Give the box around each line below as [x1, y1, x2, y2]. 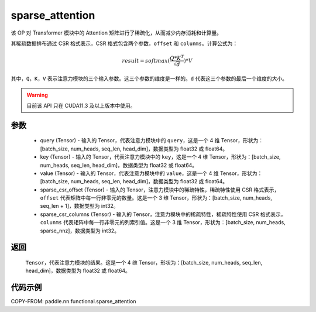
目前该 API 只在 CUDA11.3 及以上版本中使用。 [26, 102, 136, 109]
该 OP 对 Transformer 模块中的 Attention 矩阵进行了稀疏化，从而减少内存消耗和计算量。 [11, 29, 222, 36]
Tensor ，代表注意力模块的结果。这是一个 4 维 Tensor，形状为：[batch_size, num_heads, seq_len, [25, 259, 263, 266]
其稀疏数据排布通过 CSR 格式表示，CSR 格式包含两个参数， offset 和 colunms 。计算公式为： [11, 40, 238, 47]
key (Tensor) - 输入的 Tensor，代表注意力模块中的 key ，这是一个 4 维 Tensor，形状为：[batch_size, [40, 153, 281, 160]
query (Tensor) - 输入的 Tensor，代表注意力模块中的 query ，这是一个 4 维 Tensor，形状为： [40, 137, 264, 144]
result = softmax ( [122, 57, 170, 64]
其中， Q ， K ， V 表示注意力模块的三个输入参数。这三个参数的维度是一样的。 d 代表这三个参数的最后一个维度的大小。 [11, 75, 288, 82]
